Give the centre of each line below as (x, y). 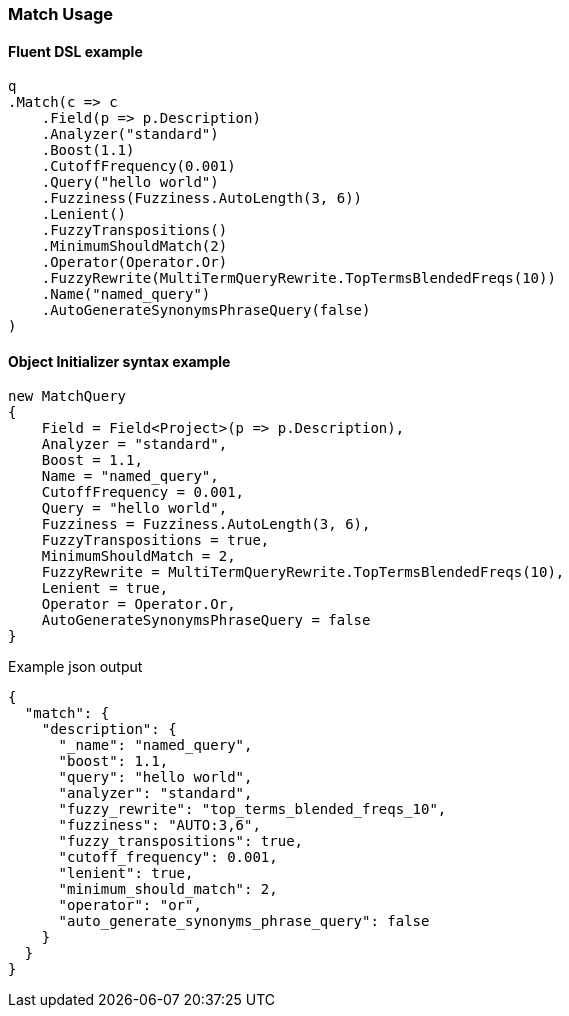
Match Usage (60, 14)
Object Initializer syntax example (119, 361)
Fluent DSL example (75, 51)
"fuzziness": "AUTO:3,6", (159, 825)
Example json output (75, 667)
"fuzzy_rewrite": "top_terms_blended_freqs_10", (252, 809)
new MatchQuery (67, 396)
